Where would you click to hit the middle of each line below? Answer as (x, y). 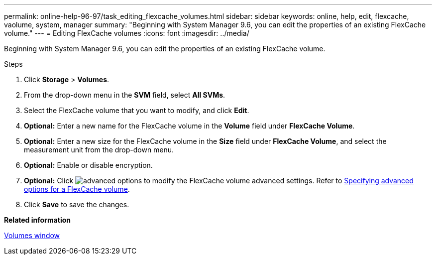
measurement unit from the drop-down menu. (99, 150)
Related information (38, 220)
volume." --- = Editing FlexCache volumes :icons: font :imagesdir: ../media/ (127, 33)
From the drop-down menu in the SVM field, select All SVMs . (125, 95)
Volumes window (32, 235)
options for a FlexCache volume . (77, 189)
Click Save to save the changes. (77, 204)
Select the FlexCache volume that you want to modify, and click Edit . (137, 110)
